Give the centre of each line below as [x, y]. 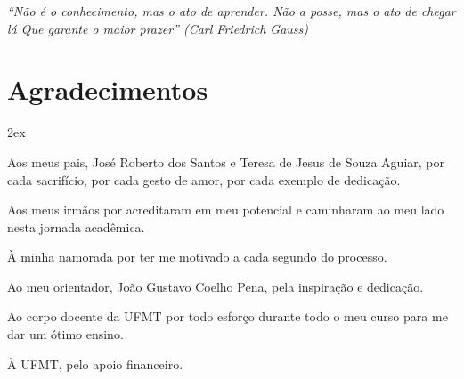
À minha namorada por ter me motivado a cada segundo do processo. [197, 257]
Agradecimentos [108, 89]
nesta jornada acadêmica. [76, 226]
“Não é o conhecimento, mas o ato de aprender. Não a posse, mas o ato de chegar [232, 11]
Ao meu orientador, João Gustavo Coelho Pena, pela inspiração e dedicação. [216, 286]
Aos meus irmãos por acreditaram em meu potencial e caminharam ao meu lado [226, 210]
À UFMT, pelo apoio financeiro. [95, 363]
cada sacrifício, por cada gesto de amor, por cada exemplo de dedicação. [204, 179]
